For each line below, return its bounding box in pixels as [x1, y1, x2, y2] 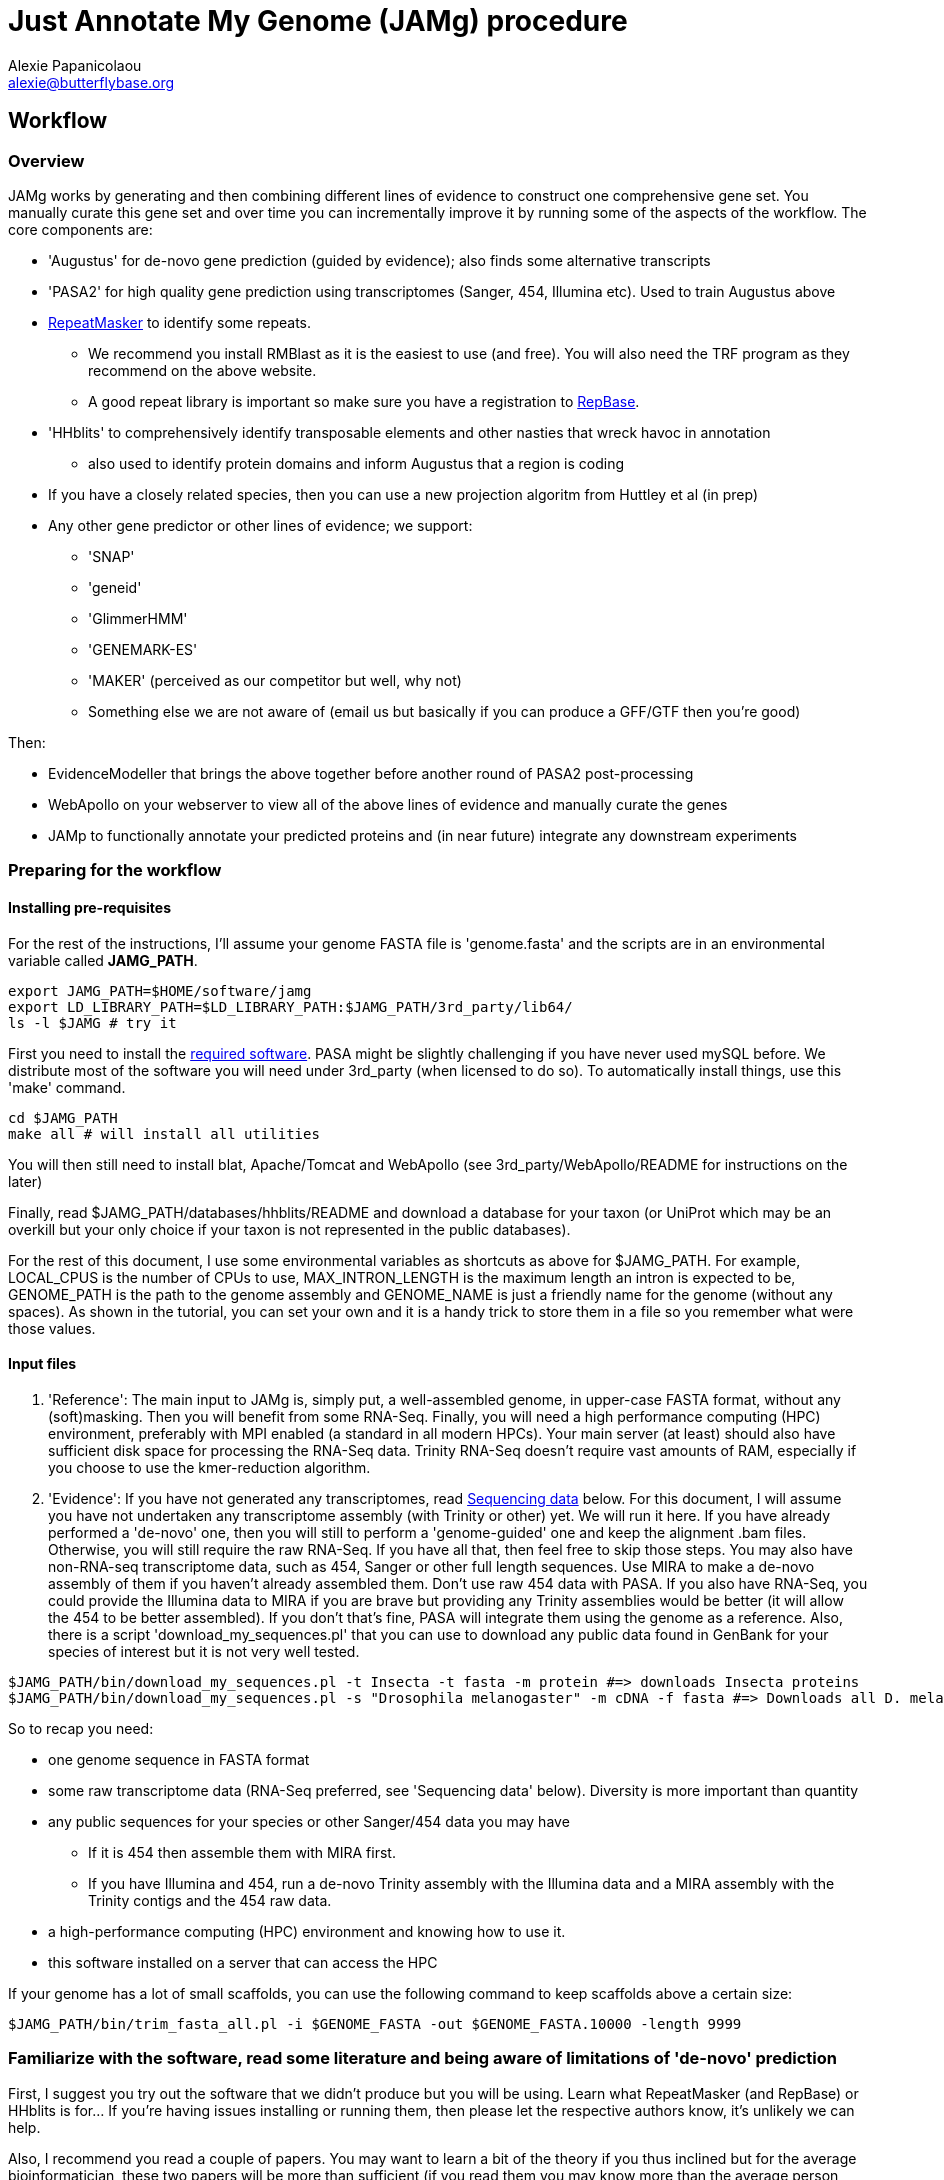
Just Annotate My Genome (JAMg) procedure [8, 4, 628, 38]
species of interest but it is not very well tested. [48, 1642, 360, 1660]
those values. [8, 1319, 96, 1337]
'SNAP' [88, 547, 135, 565]
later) [8, 1172, 43, 1190]
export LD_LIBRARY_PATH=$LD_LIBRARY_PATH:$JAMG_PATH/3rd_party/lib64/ [8, 998, 573, 1015]
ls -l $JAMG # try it [8, 1014, 177, 1031]
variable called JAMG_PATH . [8, 951, 198, 969]
